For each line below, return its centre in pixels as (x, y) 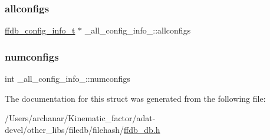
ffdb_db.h (142, 129)
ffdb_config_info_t (40, 30)
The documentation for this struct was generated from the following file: (135, 98)
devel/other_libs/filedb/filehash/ (65, 129)
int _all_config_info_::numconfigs (67, 79)
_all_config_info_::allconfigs (138, 30)
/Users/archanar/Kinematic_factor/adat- (80, 118)
